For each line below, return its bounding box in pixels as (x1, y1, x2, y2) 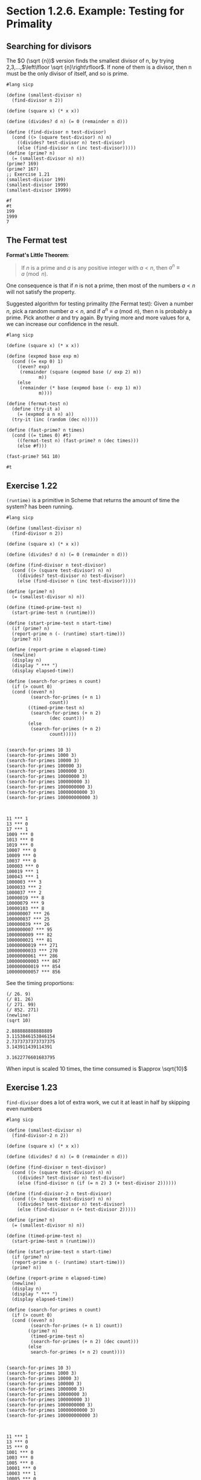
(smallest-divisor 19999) (6, 187, 71, 193)
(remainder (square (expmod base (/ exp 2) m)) (19, 369, 142, 375)
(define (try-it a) (11, 406, 61, 412)
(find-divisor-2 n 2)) (11, 1132, 69, 1138)
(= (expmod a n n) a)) (17, 412, 74, 418)
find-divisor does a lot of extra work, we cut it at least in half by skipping (6, 1099, 190, 1106)
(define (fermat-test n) (6, 401, 69, 407)
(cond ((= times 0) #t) (11, 433, 71, 439)
